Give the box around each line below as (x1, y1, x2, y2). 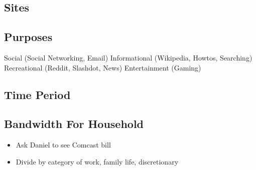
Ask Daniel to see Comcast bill (16, 139, 111, 150)
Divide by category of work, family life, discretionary (16, 156, 179, 166)
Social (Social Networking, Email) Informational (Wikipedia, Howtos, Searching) (4, 52, 252, 62)
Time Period (4, 86, 71, 102)
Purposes (4, 29, 53, 44)
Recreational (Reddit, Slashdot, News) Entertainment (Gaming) (4, 62, 201, 72)
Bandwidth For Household (4, 116, 144, 131)
